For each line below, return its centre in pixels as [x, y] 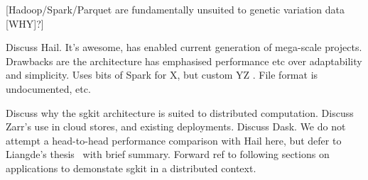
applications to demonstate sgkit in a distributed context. [131, 168]
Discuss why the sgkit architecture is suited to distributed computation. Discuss [180, 112]
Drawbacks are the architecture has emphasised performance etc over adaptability [184, 61]
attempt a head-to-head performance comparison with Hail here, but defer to [174, 140]
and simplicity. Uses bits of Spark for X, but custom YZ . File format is [162, 75]
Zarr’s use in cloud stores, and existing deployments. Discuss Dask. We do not [176, 126]
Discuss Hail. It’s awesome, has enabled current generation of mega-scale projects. [184, 47]
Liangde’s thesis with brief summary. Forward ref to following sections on [168, 154]
